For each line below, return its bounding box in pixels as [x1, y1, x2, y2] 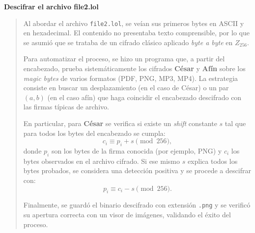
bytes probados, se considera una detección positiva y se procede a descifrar [23, 165, 251, 176]
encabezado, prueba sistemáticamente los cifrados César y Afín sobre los [23, 63, 246, 74]
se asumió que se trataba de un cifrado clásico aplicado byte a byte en [23, 37, 233, 47]
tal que [225, 118, 246, 128]
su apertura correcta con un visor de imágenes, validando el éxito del [23, 209, 231, 220]
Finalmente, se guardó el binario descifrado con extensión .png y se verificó [23, 200, 251, 210]
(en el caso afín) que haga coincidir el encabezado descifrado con [47, 92, 242, 102]
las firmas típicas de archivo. [23, 102, 109, 112]
